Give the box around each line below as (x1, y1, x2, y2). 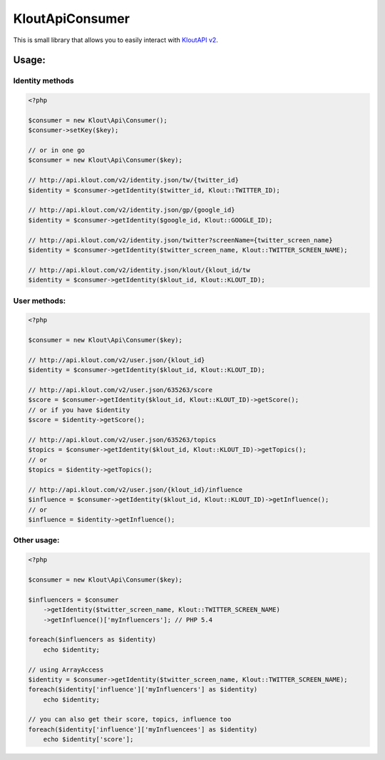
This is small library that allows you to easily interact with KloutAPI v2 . (13, 36, 219, 44)
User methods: (13, 296, 66, 306)
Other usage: (13, 535, 60, 545)
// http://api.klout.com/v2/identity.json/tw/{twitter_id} (28, 176, 239, 185)
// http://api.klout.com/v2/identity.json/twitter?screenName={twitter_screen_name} (28, 236, 333, 244)
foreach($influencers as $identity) (28, 635, 157, 644)
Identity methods (13, 76, 74, 86)
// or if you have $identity (28, 406, 130, 414)
